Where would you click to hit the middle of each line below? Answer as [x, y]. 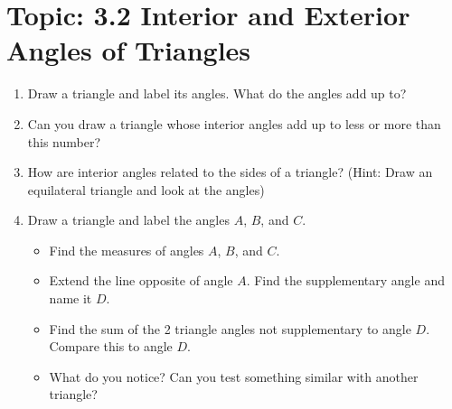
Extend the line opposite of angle [141, 280]
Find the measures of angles [127, 250]
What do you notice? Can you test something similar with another [234, 376]
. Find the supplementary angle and [345, 280]
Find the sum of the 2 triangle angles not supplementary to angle [230, 328]
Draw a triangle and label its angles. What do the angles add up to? [217, 93]
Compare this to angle [111, 346]
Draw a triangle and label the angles [128, 220]
